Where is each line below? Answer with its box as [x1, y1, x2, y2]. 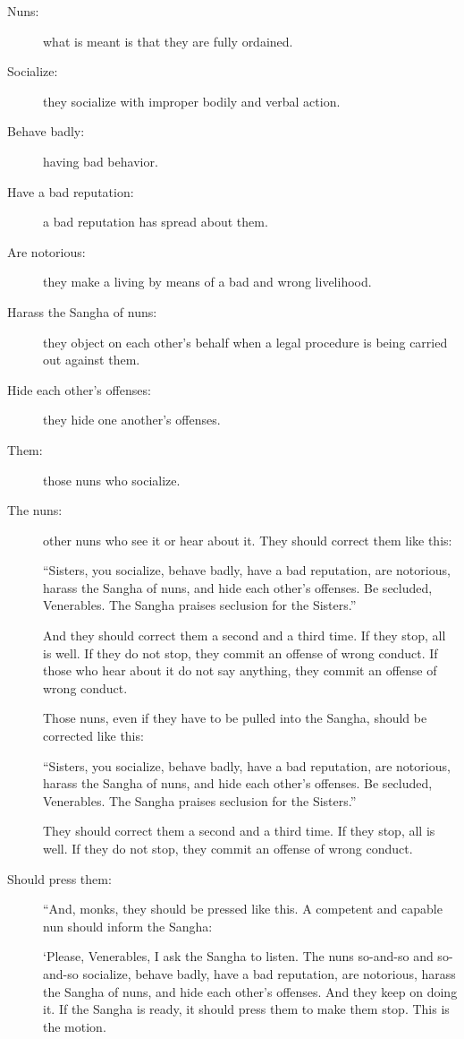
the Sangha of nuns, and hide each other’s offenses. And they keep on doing [43, 982, 458, 1000]
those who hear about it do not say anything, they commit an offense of [43, 661, 437, 680]
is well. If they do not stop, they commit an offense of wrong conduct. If [43, 643, 438, 662]
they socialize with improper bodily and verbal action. [43, 91, 341, 110]
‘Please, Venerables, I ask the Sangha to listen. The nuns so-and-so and [43, 947, 434, 966]
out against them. [43, 350, 140, 369]
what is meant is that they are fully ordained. [43, 31, 293, 50]
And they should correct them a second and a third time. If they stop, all [43, 626, 446, 645]
